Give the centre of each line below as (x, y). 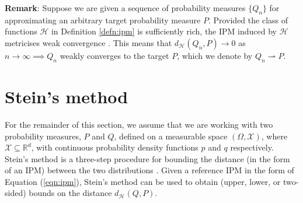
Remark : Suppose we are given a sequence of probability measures (125, 8)
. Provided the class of (248, 20)
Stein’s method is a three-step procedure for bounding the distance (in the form (147, 158)
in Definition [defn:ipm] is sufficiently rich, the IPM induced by (164, 31)
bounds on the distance (70, 193)
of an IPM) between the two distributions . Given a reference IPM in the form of (149, 170)
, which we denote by (215, 55)
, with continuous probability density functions (115, 147)
